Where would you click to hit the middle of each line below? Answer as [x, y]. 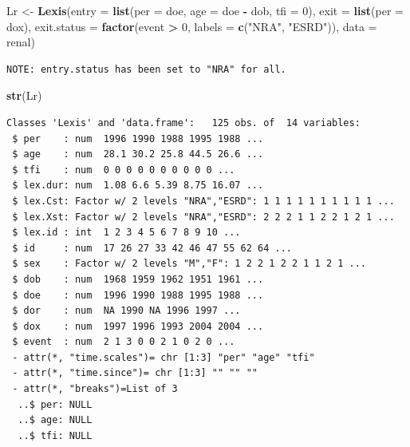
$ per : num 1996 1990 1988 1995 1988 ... [138, 138]
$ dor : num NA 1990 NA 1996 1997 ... [126, 311]
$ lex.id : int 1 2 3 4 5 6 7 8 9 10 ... [126, 233]
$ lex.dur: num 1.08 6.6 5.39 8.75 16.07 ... [138, 186]
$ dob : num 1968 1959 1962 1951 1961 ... [138, 279]
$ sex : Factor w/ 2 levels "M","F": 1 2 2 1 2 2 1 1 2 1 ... [189, 264]
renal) [21, 42]
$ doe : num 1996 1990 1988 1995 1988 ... [138, 295]
